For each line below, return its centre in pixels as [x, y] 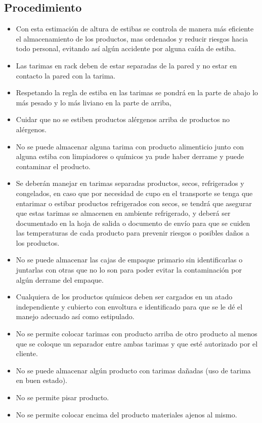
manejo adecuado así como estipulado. [75, 316]
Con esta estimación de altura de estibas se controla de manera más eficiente [135, 29]
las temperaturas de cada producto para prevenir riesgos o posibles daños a [133, 233]
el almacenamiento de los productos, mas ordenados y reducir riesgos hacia [132, 38]
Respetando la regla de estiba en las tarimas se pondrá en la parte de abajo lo [137, 92]
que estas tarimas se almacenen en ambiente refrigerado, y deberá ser [123, 213]
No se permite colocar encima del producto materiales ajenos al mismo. [126, 414]
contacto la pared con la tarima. [66, 75]
